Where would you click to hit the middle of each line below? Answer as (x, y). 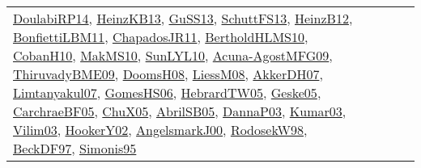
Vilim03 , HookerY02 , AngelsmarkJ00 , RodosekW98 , (160, 130)
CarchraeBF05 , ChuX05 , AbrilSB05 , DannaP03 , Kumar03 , (180, 111)
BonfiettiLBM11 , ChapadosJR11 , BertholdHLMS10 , (161, 37)
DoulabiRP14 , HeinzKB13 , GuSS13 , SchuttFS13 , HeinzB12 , (183, 18)
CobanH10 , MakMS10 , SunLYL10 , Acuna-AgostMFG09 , (173, 55)
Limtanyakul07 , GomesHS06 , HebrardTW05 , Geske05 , (167, 92)
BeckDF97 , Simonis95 (75, 148)
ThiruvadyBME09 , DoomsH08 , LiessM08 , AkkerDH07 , (168, 74)
